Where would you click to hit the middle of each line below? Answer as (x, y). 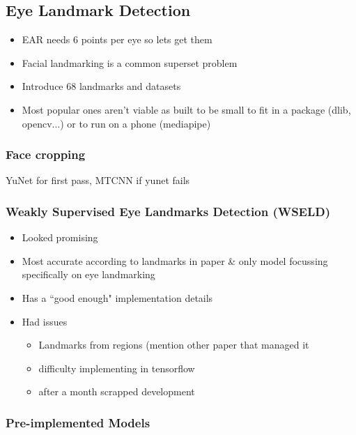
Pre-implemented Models (78, 422)
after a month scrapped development (117, 391)
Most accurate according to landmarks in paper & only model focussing (175, 260)
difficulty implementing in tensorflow (117, 368)
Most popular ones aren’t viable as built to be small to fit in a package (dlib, (186, 109)
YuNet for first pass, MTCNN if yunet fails (98, 180)
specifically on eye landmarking (88, 274)
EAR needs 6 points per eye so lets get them (117, 39)
